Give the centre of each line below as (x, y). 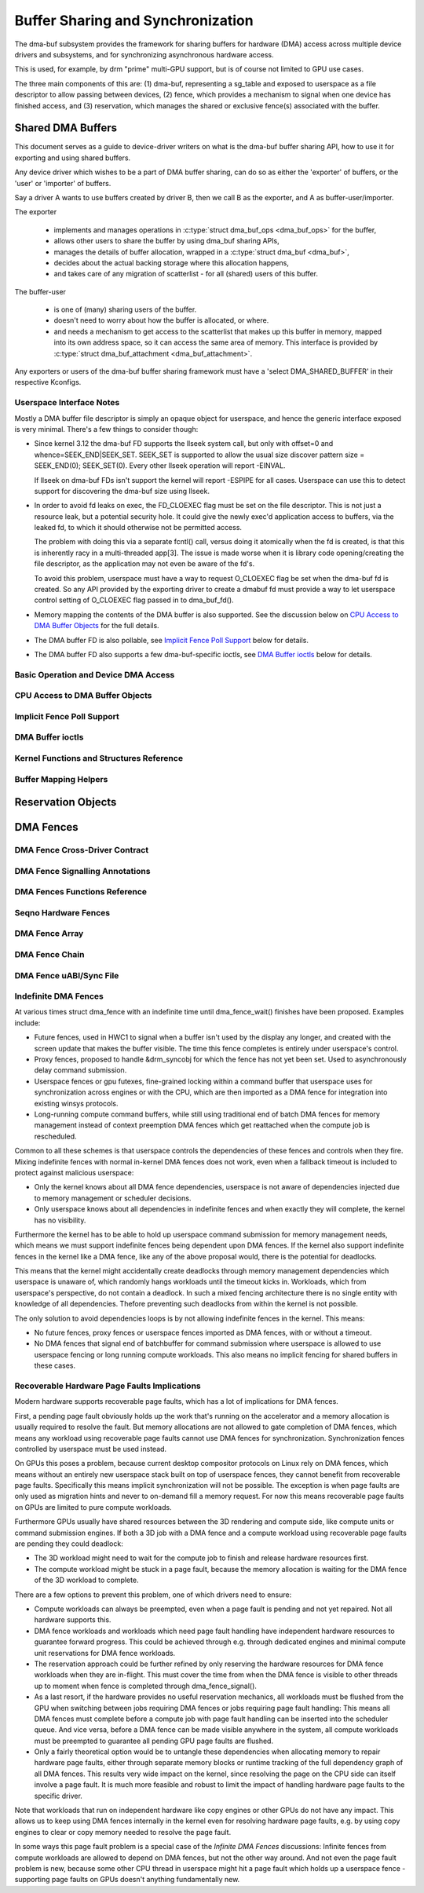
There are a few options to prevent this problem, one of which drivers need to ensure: (153, 1595)
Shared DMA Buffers (66, 128)
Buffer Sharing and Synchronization (134, 20)
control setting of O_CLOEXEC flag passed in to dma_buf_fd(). (134, 600)
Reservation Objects (66, 802)
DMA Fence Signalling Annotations (82, 871)
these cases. (55, 1365)
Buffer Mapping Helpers (61, 779)
